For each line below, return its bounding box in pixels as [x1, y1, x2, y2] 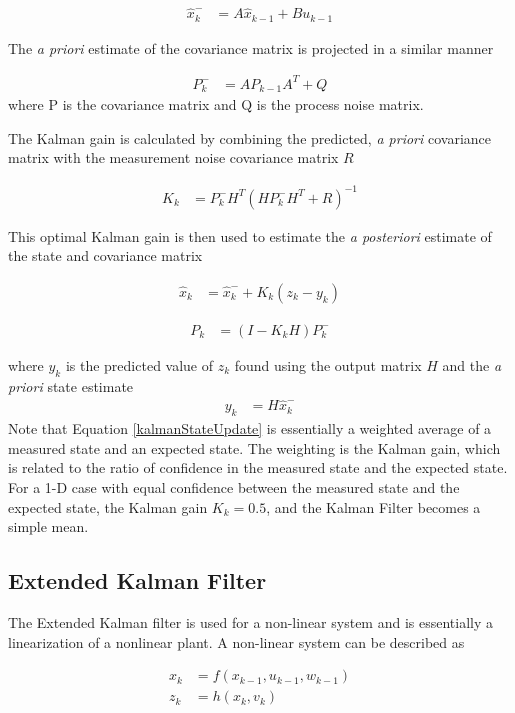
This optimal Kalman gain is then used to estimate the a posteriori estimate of [8, 225, 492, 246]
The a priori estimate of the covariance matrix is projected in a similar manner [8, 37, 494, 58]
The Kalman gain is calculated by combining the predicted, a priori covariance [8, 127, 491, 148]
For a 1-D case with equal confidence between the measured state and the [8, 477, 460, 498]
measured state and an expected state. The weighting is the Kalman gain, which [8, 437, 501, 458]
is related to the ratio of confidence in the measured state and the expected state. [8, 457, 508, 478]
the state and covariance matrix [8, 245, 203, 266]
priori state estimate [8, 375, 134, 396]
